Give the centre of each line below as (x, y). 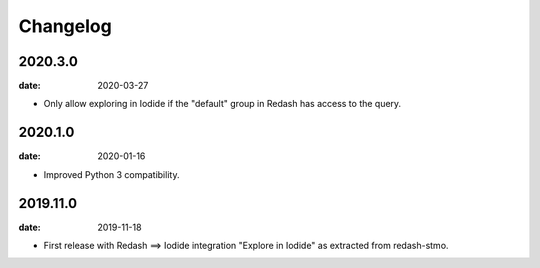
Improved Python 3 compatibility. (111, 174)
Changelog (65, 26)
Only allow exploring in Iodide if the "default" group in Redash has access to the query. (222, 104)
